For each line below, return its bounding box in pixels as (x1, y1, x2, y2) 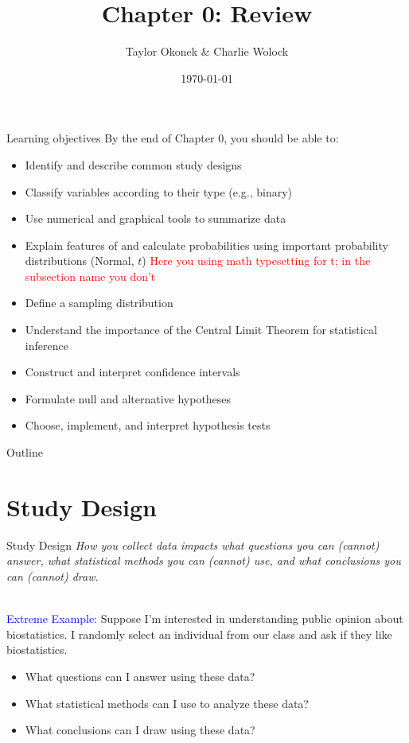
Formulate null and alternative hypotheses (25, 390, 232, 407)
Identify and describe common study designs (25, 156, 242, 173)
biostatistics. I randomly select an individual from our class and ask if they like (6, 625, 392, 642)
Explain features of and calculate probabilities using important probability (25, 236, 388, 253)
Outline (6, 444, 43, 461)
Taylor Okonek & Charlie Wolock (125, 43, 289, 60)
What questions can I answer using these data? (25, 667, 255, 684)
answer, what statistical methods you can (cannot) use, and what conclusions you (6, 552, 401, 569)
